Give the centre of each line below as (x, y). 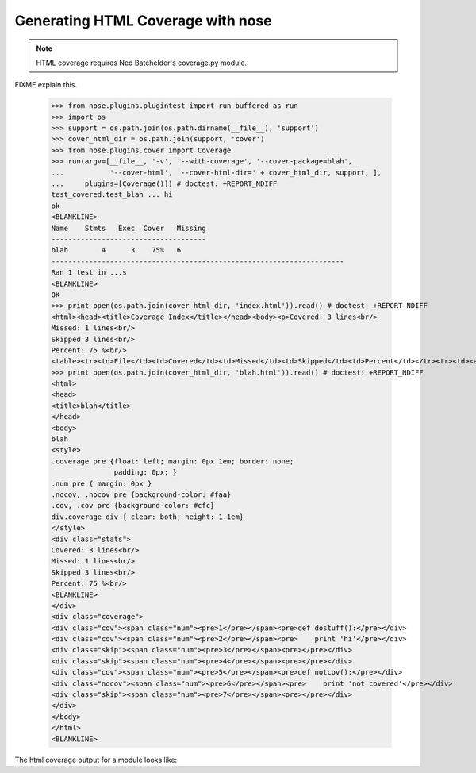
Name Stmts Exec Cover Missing (129, 228)
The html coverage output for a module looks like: (96, 760)
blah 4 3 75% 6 (116, 250)
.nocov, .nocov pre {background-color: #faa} (141, 494)
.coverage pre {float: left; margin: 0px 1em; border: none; (173, 461)
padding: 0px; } (146, 473)
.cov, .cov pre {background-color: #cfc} (133, 506)
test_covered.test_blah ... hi (112, 195)
